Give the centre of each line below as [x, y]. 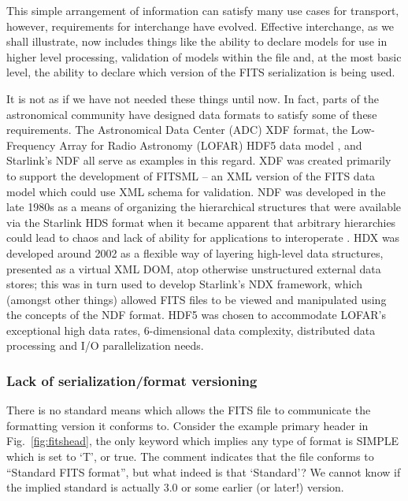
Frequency [31, 145]
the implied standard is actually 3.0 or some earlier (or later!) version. [175, 487]
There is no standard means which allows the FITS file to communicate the [189, 410]
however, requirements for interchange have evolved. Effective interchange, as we [200, 26]
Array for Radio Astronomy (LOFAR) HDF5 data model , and [211, 145]
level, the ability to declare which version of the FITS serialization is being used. [201, 72]
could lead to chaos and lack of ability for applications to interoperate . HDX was [203, 238]
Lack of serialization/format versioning [132, 380]
